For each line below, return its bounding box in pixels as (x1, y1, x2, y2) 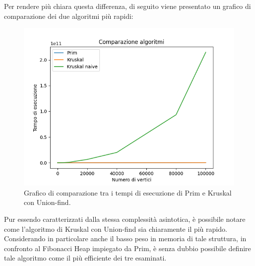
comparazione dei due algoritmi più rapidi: (4, 10, 133, 21)
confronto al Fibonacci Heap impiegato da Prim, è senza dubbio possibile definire (4, 243, 251, 253)
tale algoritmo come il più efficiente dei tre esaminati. (4, 253, 167, 263)
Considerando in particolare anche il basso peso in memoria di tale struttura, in (4, 233, 247, 244)
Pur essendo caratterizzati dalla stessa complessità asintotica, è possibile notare (4, 213, 246, 224)
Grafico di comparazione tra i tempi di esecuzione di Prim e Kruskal (24, 187, 232, 198)
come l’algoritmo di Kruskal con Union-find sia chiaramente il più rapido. (4, 223, 227, 234)
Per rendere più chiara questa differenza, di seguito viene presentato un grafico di (4, 1, 251, 11)
